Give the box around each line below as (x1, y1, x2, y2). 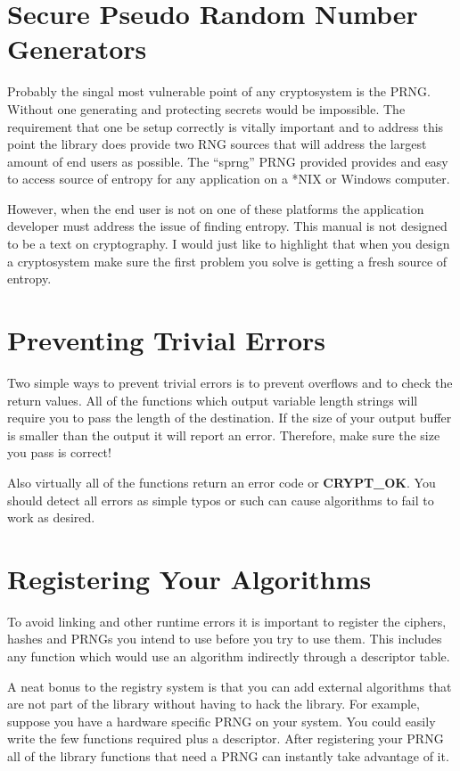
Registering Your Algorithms (7, 560, 372, 596)
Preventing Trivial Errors (7, 322, 326, 358)
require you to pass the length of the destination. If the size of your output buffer (7, 408, 452, 427)
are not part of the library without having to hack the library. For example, (7, 694, 420, 713)
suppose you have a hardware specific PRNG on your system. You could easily (7, 711, 436, 730)
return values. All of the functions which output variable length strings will (7, 390, 418, 409)
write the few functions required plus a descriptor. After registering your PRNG (7, 729, 444, 748)
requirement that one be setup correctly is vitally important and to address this (7, 117, 444, 135)
